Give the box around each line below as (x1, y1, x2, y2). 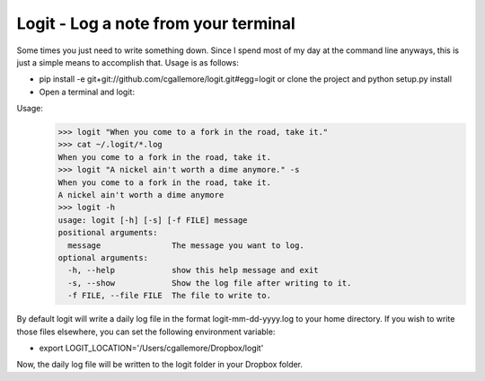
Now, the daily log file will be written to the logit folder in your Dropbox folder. (16, 359, 304, 370)
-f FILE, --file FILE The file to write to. (67, 290, 271, 301)
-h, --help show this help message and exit (67, 265, 319, 276)
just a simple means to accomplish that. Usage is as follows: (16, 57, 240, 67)
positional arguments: (57, 227, 158, 238)
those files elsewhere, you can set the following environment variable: (16, 326, 276, 337)
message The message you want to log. (67, 240, 304, 251)
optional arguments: (57, 253, 148, 262)
